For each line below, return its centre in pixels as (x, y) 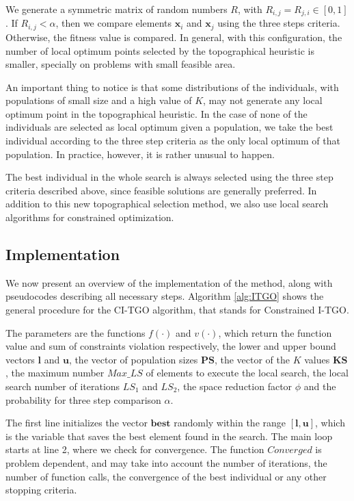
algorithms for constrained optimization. (90, 217)
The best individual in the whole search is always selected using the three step (169, 177)
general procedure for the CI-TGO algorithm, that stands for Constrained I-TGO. (177, 310)
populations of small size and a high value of (99, 100)
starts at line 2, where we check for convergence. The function (135, 449)
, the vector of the (252, 359)
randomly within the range (230, 423)
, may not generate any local (263, 100)
